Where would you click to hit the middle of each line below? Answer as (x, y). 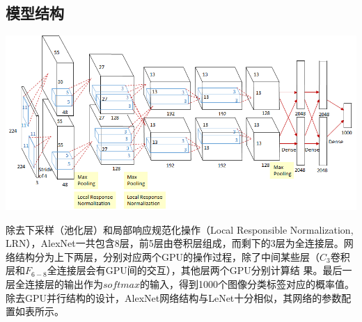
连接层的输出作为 (64, 284)
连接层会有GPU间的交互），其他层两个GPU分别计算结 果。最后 (199, 270)
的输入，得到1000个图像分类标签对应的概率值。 (247, 284)
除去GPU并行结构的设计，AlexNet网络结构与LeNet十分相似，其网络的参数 (174, 297)
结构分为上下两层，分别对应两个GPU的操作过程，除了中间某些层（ (167, 256)
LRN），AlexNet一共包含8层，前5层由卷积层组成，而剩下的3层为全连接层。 (175, 243)
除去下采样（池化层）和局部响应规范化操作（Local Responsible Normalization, (180, 229)
